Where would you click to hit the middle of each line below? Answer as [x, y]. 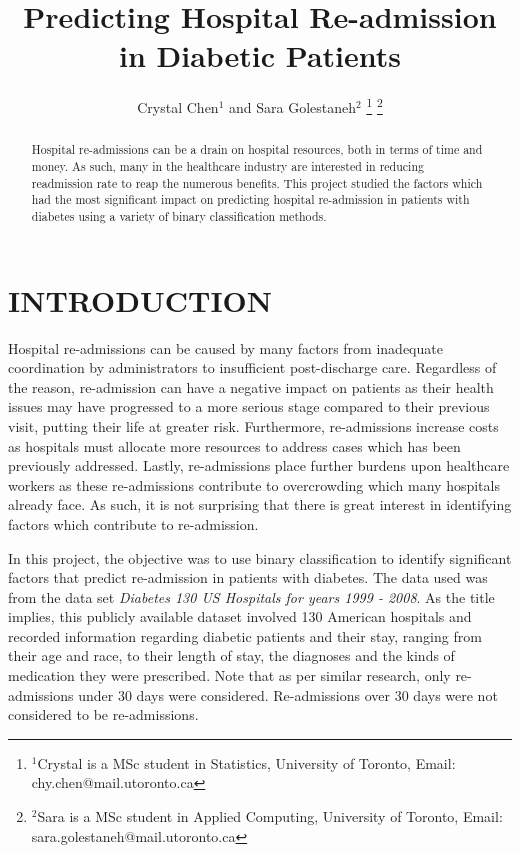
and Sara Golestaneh [293, 106]
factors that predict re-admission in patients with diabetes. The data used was [248, 577]
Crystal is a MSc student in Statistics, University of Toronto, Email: [246, 762]
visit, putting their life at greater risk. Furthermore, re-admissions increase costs [253, 425]
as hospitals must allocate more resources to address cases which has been [234, 445]
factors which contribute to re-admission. [133, 523]
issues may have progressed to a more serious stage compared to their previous [249, 406]
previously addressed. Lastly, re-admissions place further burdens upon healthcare [259, 465]
